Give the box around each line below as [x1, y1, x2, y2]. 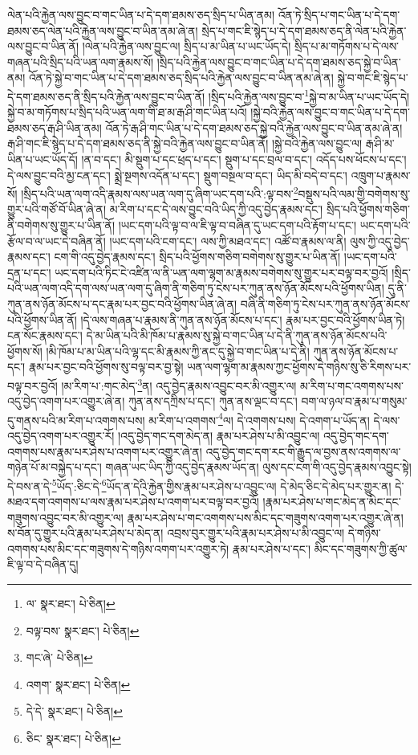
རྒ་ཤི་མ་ [365, 135, 395, 152]
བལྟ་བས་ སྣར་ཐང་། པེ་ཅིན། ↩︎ [26, 622, 140, 639]
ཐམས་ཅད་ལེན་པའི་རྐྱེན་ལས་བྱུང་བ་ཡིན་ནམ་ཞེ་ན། [7, 22, 198, 39]
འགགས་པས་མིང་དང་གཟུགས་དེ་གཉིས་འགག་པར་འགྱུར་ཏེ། [7, 540, 229, 557]
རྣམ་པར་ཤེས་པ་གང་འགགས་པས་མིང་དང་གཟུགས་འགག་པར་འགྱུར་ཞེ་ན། [127, 508, 404, 525]
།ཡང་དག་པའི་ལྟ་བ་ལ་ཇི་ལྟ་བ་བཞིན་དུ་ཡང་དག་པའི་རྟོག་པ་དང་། [118, 217, 357, 234]
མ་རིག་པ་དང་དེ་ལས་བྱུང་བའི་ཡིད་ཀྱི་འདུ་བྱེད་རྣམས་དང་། [109, 201, 323, 218]
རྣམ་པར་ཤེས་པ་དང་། [232, 540, 310, 557]
